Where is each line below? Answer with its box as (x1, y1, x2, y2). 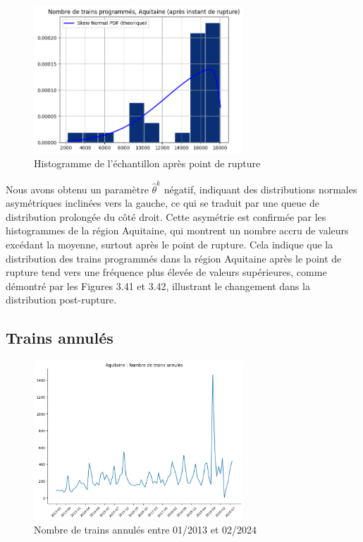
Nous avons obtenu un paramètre (6, 181, 149, 196)
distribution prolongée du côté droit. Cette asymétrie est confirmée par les (6, 209, 326, 224)
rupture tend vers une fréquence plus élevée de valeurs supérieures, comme (6, 265, 327, 279)
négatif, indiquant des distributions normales (164, 181, 357, 196)
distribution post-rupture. (6, 292, 117, 307)
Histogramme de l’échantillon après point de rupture (34, 156, 261, 171)
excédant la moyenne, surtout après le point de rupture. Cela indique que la (6, 237, 333, 251)
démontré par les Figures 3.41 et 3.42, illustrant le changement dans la (6, 278, 310, 293)
